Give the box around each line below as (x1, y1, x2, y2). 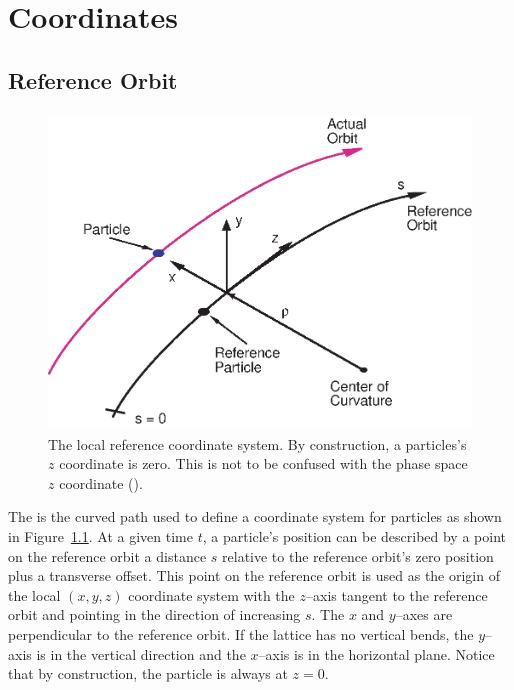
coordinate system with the (128, 584, 295, 605)
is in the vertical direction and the (36, 643, 246, 664)
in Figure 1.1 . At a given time (8, 526, 193, 547)
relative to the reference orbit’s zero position (222, 545, 494, 566)
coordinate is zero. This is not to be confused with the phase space (59, 453, 468, 474)
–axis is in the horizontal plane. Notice (258, 643, 495, 664)
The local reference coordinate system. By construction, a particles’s (48, 433, 467, 454)
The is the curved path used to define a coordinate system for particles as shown (8, 506, 502, 527)
